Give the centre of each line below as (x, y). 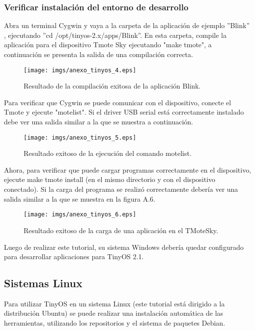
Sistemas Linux (43, 283)
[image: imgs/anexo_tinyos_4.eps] (80, 70)
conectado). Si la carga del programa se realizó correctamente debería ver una (121, 189)
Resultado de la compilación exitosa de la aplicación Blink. (112, 86)
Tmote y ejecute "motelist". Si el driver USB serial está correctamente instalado (124, 112)
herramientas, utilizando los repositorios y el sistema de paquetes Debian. (115, 323)
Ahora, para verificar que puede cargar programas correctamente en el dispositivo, (128, 169)
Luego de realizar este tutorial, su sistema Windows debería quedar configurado (124, 247)
